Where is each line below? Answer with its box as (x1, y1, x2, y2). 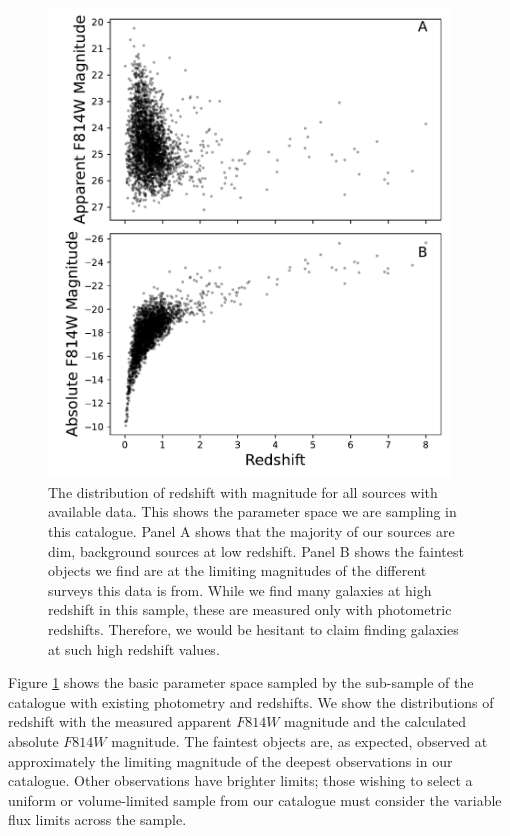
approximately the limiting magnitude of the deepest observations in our (8, 750, 453, 771)
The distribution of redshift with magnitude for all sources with (48, 481, 438, 502)
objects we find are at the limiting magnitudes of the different (48, 560, 427, 581)
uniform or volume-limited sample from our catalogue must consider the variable (8, 789, 502, 810)
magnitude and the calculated (284, 711, 467, 732)
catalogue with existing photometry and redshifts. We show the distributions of (8, 691, 494, 712)
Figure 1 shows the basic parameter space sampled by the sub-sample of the (8, 672, 474, 693)
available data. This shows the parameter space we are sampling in (48, 501, 457, 522)
